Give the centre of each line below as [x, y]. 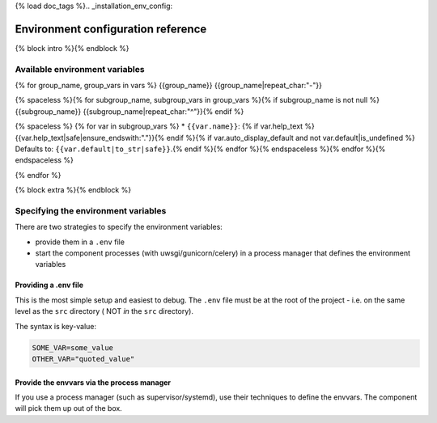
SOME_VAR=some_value [72, 347]
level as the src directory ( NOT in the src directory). [104, 311]
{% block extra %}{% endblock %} [73, 190]
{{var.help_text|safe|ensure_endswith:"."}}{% [90, 137]
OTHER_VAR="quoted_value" [83, 359]
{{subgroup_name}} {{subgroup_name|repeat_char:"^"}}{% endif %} [129, 111]
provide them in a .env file [80, 242]
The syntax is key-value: [56, 326]
